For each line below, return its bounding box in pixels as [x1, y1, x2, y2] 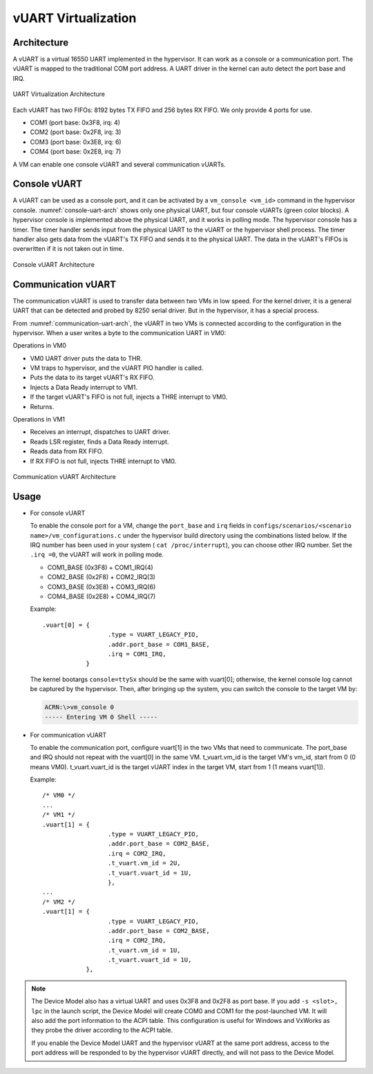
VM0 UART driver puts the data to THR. [30, 354, 142, 362]
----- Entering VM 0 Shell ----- [44, 713, 158, 721]
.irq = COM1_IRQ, [107, 650, 166, 658]
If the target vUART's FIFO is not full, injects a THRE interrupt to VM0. [30, 393, 228, 401]
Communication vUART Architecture [12, 472, 117, 480]
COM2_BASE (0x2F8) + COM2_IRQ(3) [47, 573, 155, 581]
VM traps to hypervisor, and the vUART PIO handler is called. [30, 364, 204, 373]
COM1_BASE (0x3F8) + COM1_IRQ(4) [47, 563, 153, 572]
